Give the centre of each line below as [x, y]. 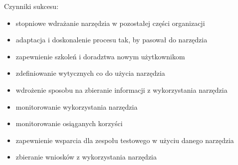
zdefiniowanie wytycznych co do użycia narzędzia [90, 73]
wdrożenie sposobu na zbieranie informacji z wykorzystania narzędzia [121, 89]
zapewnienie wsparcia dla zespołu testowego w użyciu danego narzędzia [125, 140]
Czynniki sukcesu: [31, 6]
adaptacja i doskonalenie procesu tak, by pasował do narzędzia [112, 40]
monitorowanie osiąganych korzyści [69, 123]
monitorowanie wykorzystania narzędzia [77, 106]
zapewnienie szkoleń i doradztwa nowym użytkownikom [100, 56]
